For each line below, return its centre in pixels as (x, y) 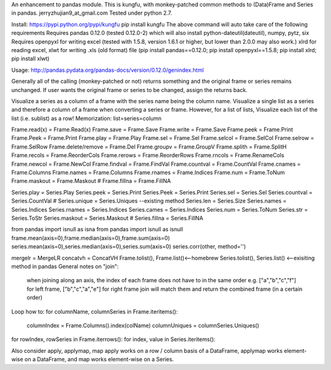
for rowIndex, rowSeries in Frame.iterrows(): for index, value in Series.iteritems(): (113, 339)
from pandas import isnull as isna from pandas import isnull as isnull (97, 229)
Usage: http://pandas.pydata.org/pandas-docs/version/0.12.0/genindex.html (108, 70)
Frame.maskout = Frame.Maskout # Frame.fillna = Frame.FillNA (91, 181)
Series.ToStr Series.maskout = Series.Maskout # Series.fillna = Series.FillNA (107, 218)
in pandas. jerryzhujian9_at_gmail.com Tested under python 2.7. (92, 13)
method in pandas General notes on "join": (65, 266)
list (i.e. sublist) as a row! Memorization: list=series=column (86, 118)
